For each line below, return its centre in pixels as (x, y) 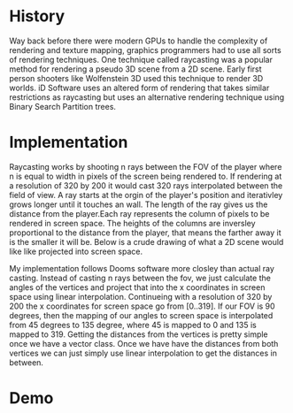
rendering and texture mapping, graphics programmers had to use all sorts (145, 50)
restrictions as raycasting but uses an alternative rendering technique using (147, 97)
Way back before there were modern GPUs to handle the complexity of (139, 41)
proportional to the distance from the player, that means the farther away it (145, 233)
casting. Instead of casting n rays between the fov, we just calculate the (140, 278)
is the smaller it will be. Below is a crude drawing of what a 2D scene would (146, 241)
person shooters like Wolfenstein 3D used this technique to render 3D (136, 78)
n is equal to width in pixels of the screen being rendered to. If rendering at (146, 176)
